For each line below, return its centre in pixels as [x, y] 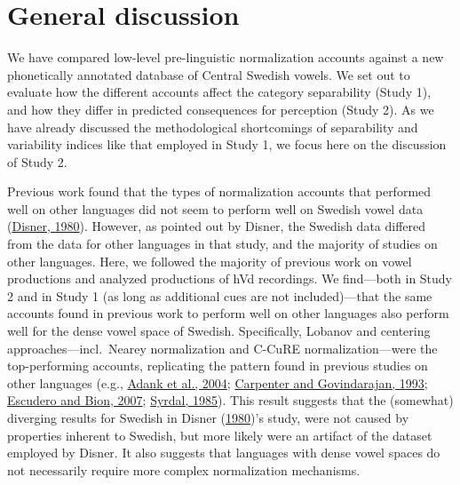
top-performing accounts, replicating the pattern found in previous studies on [218, 366]
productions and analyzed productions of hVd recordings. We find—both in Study [230, 278]
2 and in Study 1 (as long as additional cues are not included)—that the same [220, 295]
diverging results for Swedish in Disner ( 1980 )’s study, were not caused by [208, 417]
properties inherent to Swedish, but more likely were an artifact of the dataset [220, 435]
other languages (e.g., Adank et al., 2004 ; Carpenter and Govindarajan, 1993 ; [218, 382]
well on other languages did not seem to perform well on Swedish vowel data [215, 208]
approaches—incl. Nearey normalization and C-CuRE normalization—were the [222, 348]
